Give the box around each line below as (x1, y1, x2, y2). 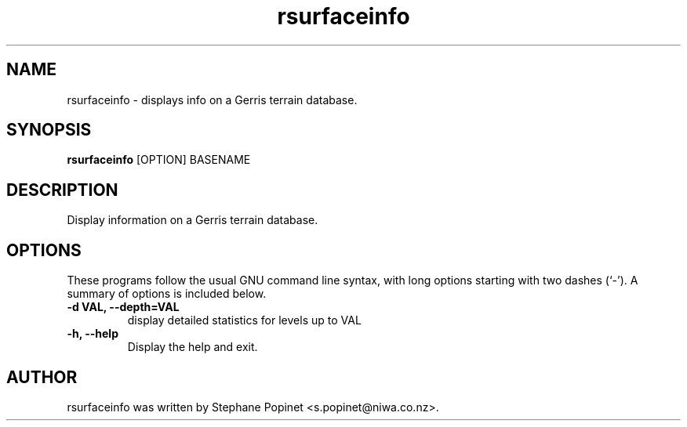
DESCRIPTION (6, 179, 118, 200)
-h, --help (67, 327, 118, 341)
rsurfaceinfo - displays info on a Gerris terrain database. (67, 92, 358, 107)
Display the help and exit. (127, 340, 258, 354)
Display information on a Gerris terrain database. (67, 213, 318, 227)
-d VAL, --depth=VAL (67, 300, 180, 314)
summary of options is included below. (67, 287, 267, 301)
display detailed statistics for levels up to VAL (127, 313, 362, 327)
